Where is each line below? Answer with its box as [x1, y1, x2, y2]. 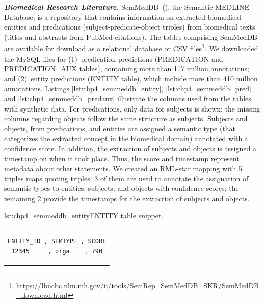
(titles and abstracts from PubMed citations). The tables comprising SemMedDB [4, 31, 257, 42]
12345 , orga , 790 [11, 247, 103, 255]
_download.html [16, 290, 68, 300]
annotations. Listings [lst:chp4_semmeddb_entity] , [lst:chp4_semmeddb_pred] [4, 83, 251, 94]
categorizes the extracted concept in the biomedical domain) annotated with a [4, 133, 248, 144]
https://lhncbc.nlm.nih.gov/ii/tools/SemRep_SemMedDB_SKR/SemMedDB [16, 280, 259, 290]
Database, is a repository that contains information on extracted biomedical [4, 11, 242, 22]
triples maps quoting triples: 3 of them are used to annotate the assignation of [4, 173, 249, 183]
